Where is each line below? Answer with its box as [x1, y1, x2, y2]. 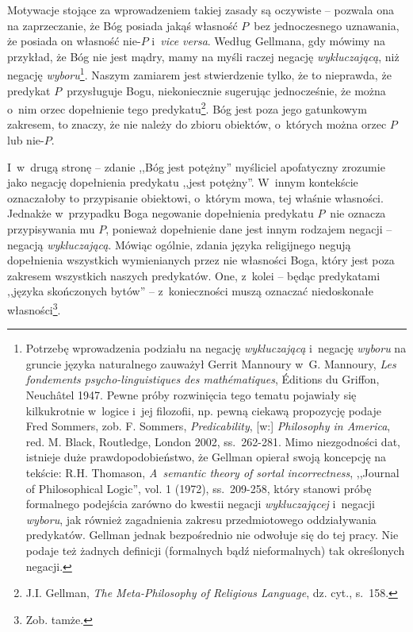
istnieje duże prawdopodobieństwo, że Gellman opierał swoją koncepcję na [25, 449, 387, 465]
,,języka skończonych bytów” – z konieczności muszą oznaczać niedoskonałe [7, 283, 373, 299]
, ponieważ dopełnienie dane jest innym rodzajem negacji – [105, 221, 392, 237]
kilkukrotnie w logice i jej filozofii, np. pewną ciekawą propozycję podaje [25, 402, 381, 418]
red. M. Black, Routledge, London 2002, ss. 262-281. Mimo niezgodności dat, [25, 433, 400, 449]
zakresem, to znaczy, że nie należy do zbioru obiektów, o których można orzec [7, 116, 387, 133]
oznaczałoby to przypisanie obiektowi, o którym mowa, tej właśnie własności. [7, 189, 384, 206]
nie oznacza [330, 205, 386, 222]
